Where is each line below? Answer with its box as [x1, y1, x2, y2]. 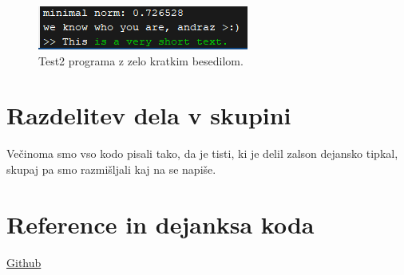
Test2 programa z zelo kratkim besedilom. [38, 52, 244, 69]
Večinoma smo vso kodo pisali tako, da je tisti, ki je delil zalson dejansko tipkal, [6, 145, 398, 162]
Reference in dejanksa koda [6, 207, 315, 240]
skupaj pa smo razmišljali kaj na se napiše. [6, 160, 216, 177]
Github [6, 253, 42, 270]
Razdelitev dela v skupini [6, 99, 291, 132]
